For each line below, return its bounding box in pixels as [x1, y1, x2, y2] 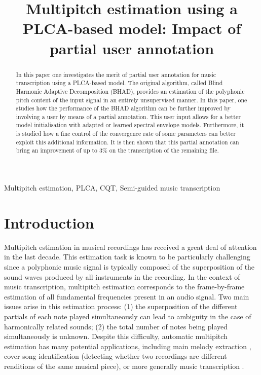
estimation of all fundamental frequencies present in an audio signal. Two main [4, 291, 249, 302]
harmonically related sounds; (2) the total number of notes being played [4, 321, 228, 331]
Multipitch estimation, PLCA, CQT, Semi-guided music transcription [4, 182, 220, 193]
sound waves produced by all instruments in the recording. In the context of [4, 271, 240, 282]
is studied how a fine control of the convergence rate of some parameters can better [16, 129, 236, 138]
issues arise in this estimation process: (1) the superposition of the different [4, 301, 238, 312]
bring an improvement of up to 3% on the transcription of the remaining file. [16, 146, 219, 155]
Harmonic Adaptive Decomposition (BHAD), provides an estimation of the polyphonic [16, 87, 245, 95]
